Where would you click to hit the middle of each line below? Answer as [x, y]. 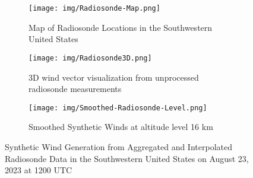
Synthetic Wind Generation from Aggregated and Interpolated [118, 146]
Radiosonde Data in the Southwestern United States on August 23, [127, 158]
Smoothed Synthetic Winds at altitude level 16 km [121, 127]
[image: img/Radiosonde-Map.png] [94, 8]
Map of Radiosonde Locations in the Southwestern [121, 27]
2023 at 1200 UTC [39, 170]
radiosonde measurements [75, 89]
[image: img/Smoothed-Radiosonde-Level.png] [118, 108]
